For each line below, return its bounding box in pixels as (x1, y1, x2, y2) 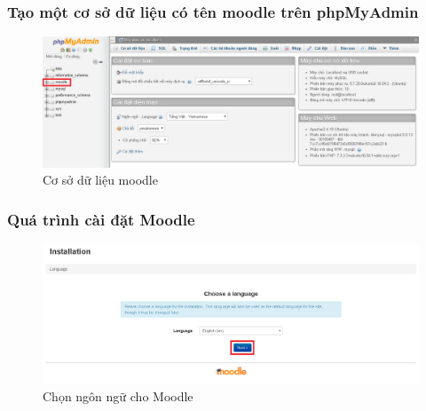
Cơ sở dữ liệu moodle (43, 170, 158, 189)
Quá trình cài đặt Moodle (7, 208, 195, 230)
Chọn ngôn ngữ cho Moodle (43, 386, 193, 405)
